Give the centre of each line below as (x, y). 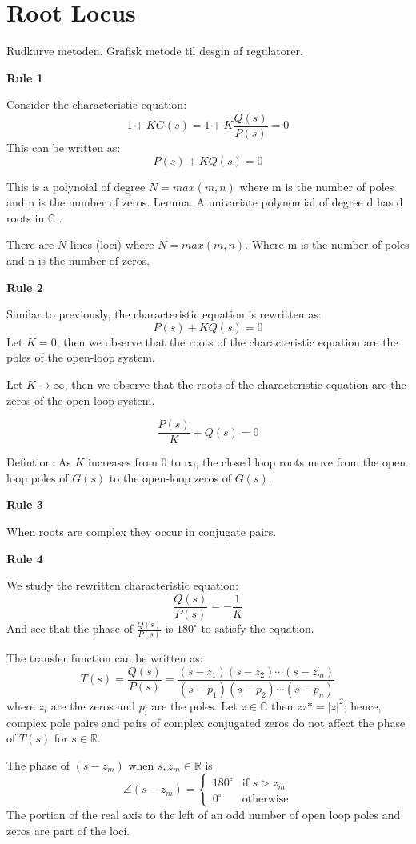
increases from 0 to (134, 462)
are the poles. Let (194, 705)
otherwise (265, 800)
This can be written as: (64, 147)
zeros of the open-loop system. (81, 400)
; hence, (362, 705)
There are (30, 244)
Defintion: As (39, 462)
